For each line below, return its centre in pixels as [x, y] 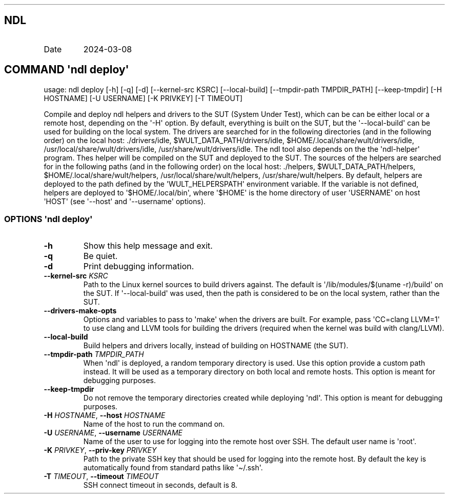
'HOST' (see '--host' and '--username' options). [125, 201]
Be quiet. [100, 256]
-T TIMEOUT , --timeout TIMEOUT [101, 476]
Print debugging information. [139, 266]
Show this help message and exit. [148, 246]
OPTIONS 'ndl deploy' [48, 219]
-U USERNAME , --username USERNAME [113, 433]
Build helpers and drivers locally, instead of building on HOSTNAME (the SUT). [216, 346]
